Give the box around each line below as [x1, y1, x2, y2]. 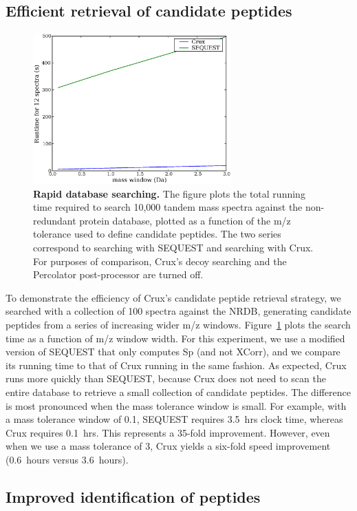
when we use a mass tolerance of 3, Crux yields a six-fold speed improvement [6, 439, 331, 453]
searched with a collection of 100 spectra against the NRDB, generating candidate [6, 304, 351, 318]
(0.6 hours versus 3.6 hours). [6, 452, 129, 466]
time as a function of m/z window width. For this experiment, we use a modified [6, 331, 345, 345]
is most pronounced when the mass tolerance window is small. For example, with [6, 398, 347, 413]
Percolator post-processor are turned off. [33, 267, 204, 282]
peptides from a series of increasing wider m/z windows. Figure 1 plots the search [6, 317, 351, 331]
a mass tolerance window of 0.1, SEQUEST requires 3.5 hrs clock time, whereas [6, 412, 343, 426]
